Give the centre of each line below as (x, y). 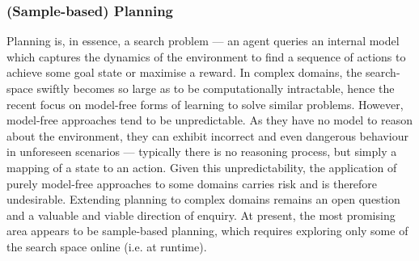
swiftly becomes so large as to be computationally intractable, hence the (216, 88)
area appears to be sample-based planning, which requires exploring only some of (207, 231)
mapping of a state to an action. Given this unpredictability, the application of (202, 167)
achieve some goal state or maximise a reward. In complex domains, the (184, 72)
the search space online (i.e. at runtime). (107, 246)
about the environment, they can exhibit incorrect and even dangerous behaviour (207, 135)
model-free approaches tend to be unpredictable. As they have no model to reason (210, 120)
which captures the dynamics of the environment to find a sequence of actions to (206, 56)
